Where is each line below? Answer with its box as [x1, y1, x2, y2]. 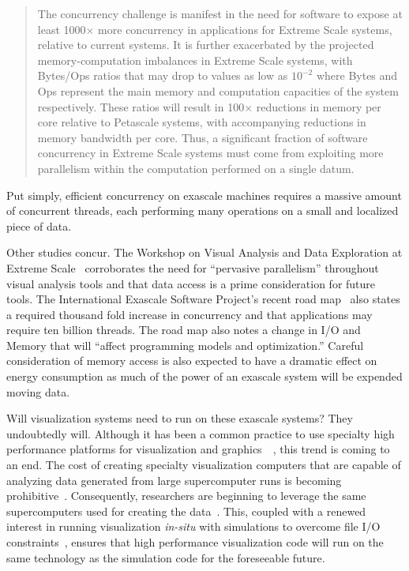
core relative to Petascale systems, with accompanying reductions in [37, 114, 366, 130]
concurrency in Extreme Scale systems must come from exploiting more [37, 145, 384, 161]
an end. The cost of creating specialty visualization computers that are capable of [6, 456, 401, 473]
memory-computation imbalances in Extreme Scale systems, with [37, 51, 353, 68]
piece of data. [6, 217, 72, 234]
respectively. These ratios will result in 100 [37, 98, 245, 115]
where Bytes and [316, 67, 398, 84]
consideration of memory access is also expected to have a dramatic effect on [6, 352, 377, 369]
